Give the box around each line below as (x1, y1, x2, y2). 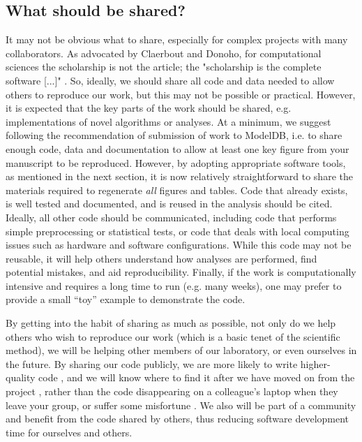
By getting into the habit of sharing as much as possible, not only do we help (6, 316, 336, 330)
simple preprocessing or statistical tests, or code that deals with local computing (6, 223, 349, 238)
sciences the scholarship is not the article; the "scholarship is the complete (6, 59, 322, 74)
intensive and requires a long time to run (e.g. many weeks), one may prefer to (6, 278, 342, 293)
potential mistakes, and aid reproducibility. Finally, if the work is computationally (6, 265, 356, 279)
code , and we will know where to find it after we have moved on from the (38, 370, 355, 385)
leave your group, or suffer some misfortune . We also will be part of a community (6, 397, 356, 412)
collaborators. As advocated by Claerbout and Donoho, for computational (6, 45, 322, 60)
